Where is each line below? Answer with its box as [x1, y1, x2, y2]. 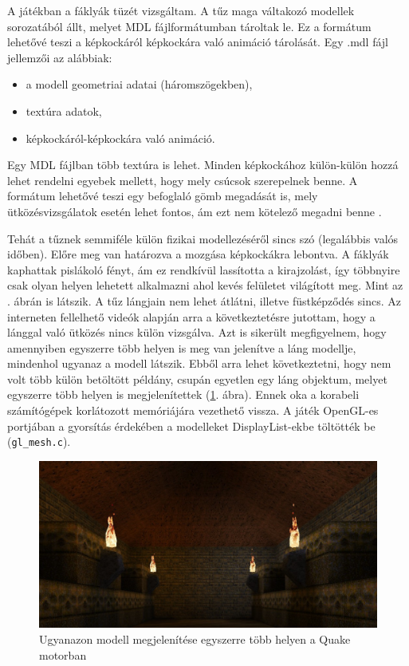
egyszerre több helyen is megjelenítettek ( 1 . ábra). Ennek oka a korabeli [7, 386, 360, 403]
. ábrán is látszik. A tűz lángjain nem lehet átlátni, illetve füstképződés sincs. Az [7, 292, 401, 309]
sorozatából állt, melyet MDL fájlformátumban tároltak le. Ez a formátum [7, 18, 372, 34]
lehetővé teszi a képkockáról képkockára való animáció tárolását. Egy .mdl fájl [7, 33, 389, 50]
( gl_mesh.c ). [7, 433, 71, 450]
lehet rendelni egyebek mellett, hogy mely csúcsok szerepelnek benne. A [7, 171, 358, 188]
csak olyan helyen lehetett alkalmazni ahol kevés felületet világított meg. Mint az [7, 277, 403, 294]
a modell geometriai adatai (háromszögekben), [26, 76, 253, 93]
